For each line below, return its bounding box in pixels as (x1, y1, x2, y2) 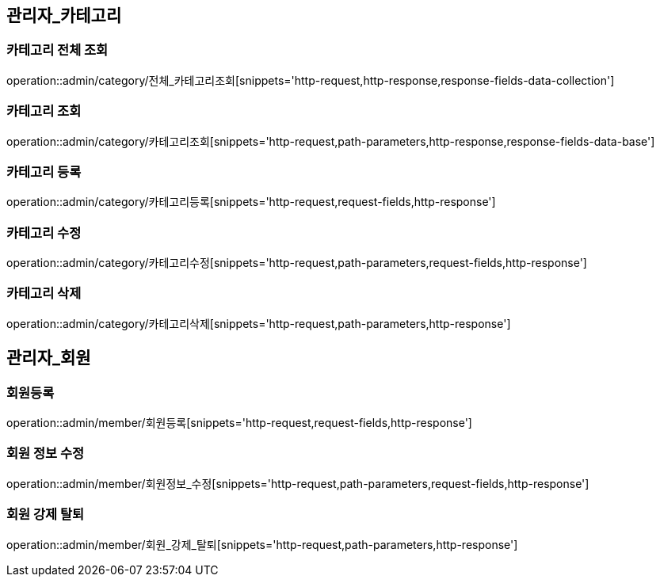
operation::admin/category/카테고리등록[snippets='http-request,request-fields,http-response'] (6, 195, 496, 209)
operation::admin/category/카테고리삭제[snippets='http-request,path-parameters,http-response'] (6, 316, 511, 330)
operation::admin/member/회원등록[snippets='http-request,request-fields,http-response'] (6, 416, 472, 430)
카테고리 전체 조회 (6, 42, 109, 59)
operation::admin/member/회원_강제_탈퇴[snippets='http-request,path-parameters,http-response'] (6, 537, 518, 551)
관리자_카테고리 (6, 6, 122, 25)
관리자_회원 (6, 348, 91, 368)
